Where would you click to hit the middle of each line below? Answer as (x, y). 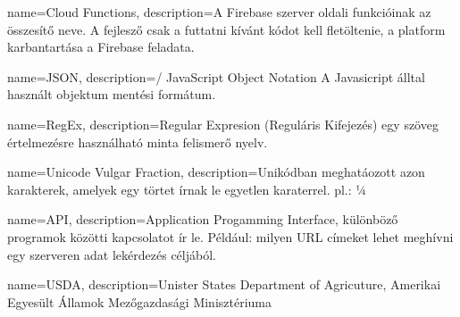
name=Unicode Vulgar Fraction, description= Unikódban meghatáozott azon (216, 172)
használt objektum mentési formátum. (112, 94)
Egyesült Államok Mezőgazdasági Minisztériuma (140, 301)
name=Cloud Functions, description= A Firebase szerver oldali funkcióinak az (219, 12)
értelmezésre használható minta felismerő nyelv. (138, 142)
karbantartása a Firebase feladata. (101, 47)
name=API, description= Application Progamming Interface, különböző (203, 219)
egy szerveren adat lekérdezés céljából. (112, 254)
